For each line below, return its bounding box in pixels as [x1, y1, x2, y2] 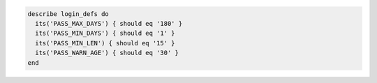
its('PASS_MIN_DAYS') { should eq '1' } [35, 29, 175, 38]
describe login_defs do [27, 10, 110, 17]
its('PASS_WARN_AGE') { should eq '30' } [35, 49, 179, 57]
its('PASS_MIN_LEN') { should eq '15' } [35, 39, 175, 47]
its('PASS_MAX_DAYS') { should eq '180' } [35, 20, 183, 27]
